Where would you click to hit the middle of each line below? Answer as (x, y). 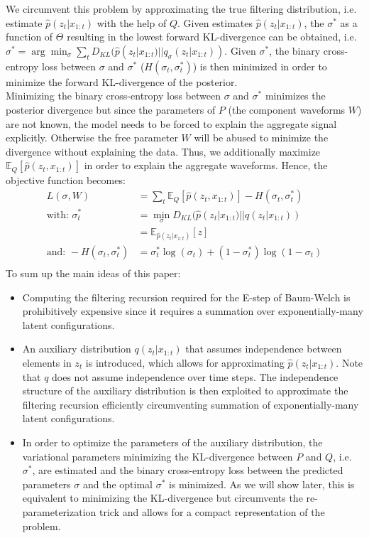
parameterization (59, 511)
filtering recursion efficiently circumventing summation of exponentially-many (191, 404)
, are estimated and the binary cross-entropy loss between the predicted (188, 470)
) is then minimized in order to (260, 66)
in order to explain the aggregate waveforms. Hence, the (206, 165)
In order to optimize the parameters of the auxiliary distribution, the (172, 442)
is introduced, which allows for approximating (185, 362)
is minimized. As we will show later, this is (261, 484)
